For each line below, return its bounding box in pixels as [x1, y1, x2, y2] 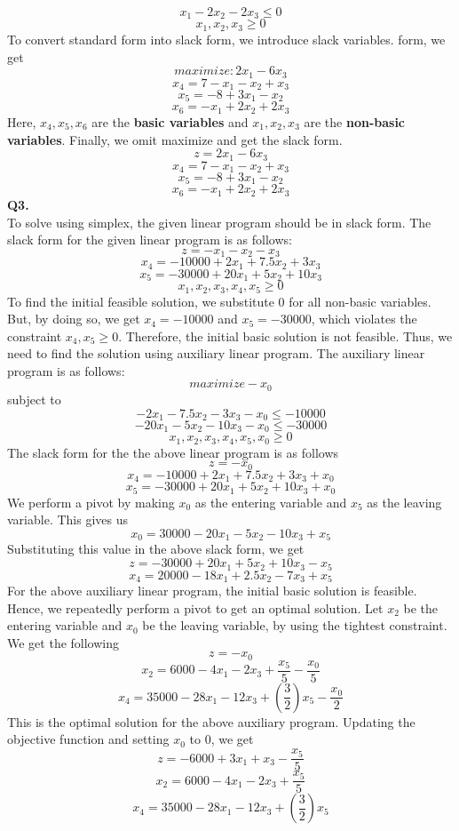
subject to [7, 389, 61, 408]
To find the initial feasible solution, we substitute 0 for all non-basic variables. [7, 292, 431, 310]
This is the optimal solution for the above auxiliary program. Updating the [7, 712, 415, 731]
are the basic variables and [91, 112, 249, 131]
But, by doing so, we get [7, 309, 140, 328]
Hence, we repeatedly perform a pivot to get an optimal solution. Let [7, 598, 384, 617]
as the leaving [367, 492, 442, 511]
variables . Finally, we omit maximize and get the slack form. [7, 130, 343, 148]
